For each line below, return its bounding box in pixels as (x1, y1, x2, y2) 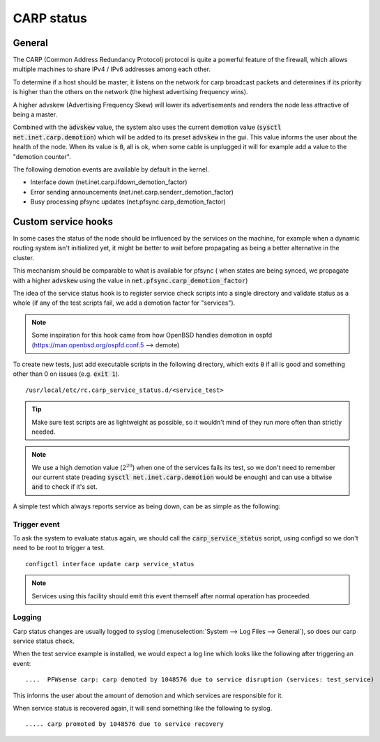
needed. (31, 427, 56, 436)
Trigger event (13, 520, 60, 529)
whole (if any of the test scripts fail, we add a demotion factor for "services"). (13, 298, 236, 307)
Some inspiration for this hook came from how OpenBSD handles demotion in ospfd (31, 331, 273, 340)
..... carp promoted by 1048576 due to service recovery (25, 720, 225, 728)
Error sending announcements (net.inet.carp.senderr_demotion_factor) (30, 188, 234, 196)
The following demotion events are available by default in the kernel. (13, 165, 209, 174)
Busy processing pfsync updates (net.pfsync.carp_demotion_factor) (30, 197, 226, 206)
